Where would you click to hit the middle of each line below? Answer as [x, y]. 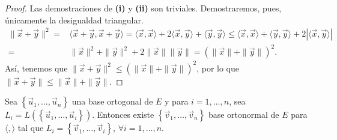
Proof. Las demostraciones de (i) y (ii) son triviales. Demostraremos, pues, [143, 8]
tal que [31, 128]
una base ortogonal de [112, 101]
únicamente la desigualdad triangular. [74, 20]
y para [177, 101]
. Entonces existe [123, 114]
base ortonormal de [244, 114]
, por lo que [218, 68]
